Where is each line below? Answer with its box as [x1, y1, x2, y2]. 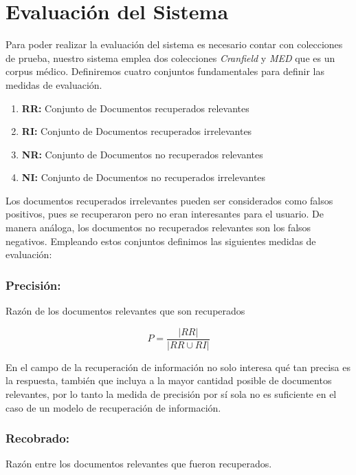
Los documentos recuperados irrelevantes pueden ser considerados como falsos [5, 193, 333, 207]
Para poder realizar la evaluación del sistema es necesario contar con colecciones [5, 37, 343, 52]
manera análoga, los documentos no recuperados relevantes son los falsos [5, 220, 311, 235]
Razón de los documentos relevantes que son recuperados [5, 304, 245, 318]
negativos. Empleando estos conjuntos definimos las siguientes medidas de [5, 233, 316, 248]
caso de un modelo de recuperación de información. [5, 400, 221, 414]
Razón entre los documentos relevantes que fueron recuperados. [5, 456, 272, 471]
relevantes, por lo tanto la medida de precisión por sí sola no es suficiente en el [5, 386, 337, 401]
